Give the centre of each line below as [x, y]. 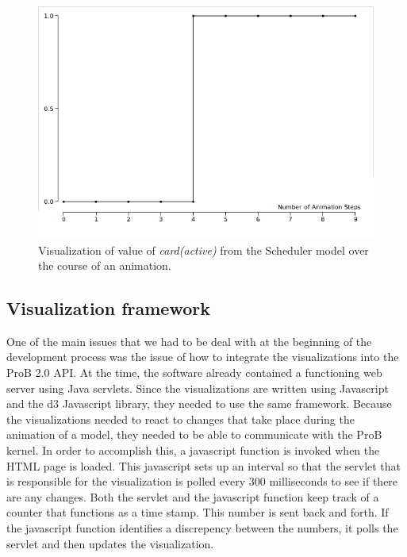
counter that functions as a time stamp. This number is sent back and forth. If [198, 512]
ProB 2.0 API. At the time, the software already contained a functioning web [194, 373]
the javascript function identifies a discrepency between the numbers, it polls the [202, 528]
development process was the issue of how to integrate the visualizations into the [203, 357]
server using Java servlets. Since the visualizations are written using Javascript [198, 388]
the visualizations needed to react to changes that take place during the [180, 419]
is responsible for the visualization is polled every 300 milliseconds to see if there [202, 481]
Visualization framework [108, 308]
